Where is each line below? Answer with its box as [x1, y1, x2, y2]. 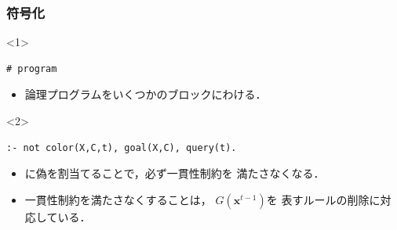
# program [6, 63, 57, 74]
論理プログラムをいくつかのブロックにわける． [24, 86, 267, 102]
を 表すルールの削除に [266, 191, 381, 207]
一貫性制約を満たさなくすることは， [24, 191, 212, 207]
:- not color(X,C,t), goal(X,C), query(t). [6, 142, 237, 153]
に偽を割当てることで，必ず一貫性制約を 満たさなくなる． [24, 165, 325, 181]
